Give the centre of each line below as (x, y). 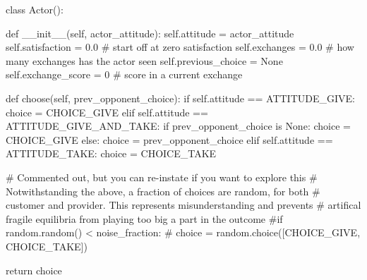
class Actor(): (35, 9)
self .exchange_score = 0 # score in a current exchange (124, 74)
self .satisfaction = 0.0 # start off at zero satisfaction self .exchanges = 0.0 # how (180, 47)
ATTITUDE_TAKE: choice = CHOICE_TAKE (111, 153)
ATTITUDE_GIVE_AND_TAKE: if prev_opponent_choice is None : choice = (178, 126)
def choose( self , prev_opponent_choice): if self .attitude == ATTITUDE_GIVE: (180, 98)
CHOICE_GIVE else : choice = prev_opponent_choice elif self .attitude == (169, 139)
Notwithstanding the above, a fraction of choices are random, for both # (163, 191)
